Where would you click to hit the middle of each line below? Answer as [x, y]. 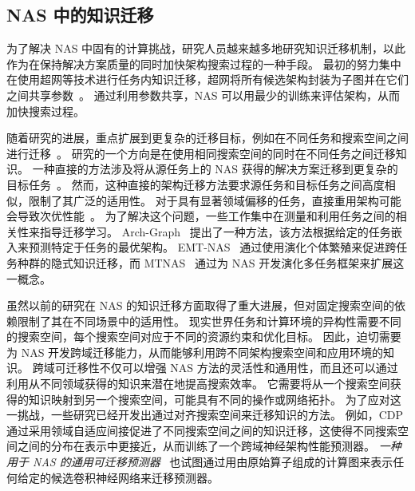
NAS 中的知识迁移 [80, 15]
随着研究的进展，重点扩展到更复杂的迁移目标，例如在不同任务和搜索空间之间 [207, 138]
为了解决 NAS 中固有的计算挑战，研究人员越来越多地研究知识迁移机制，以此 [206, 48]
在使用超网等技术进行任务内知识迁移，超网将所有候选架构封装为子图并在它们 [207, 79]
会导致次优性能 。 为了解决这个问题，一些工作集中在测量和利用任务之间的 [201, 216]
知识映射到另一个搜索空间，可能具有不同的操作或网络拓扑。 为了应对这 [215, 399]
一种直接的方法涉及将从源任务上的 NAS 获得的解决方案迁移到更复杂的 [215, 169]
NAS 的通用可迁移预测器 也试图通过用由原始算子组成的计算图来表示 [213, 462]
